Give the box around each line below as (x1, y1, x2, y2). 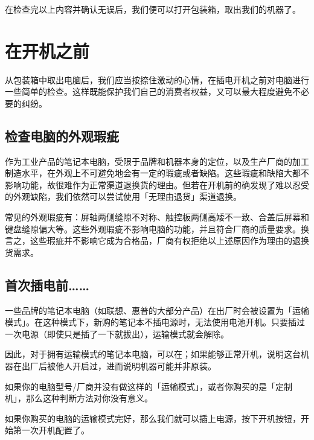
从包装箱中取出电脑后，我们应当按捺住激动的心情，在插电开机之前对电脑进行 (5, 73, 309, 86)
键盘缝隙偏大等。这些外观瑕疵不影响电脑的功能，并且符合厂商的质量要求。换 (5, 222, 309, 235)
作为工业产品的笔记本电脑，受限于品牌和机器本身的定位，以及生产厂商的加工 (5, 155, 309, 167)
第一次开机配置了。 (13, 424, 89, 436)
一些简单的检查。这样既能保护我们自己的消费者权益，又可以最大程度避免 (5, 85, 292, 98)
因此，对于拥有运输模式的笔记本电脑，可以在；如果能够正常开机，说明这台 (5, 348, 301, 360)
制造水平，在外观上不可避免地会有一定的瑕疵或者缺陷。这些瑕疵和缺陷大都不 (5, 167, 309, 179)
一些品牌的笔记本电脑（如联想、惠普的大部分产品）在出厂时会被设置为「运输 (5, 304, 309, 316)
